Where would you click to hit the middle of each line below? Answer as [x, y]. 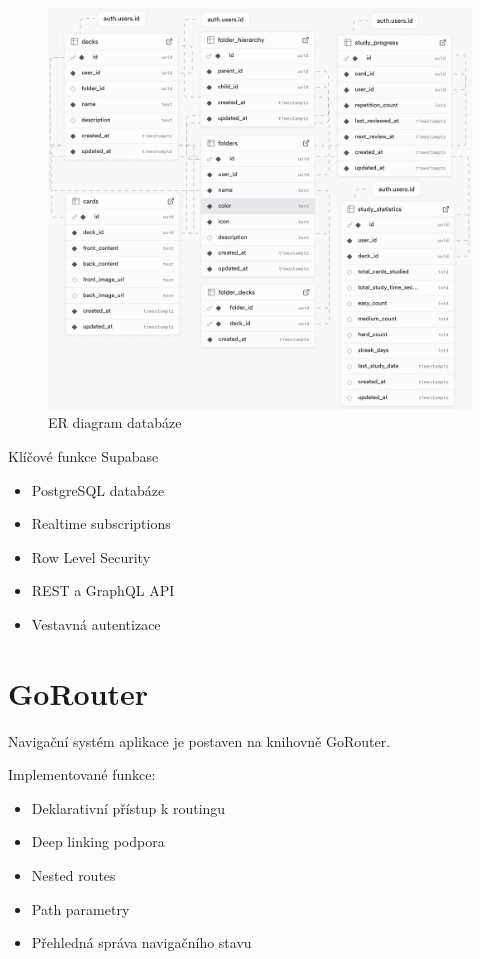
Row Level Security [91, 556]
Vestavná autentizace [96, 623]
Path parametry [80, 908]
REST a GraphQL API [103, 590]
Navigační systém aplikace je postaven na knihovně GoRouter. [199, 740]
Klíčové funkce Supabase [83, 456]
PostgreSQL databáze [98, 489]
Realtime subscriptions [101, 523]
